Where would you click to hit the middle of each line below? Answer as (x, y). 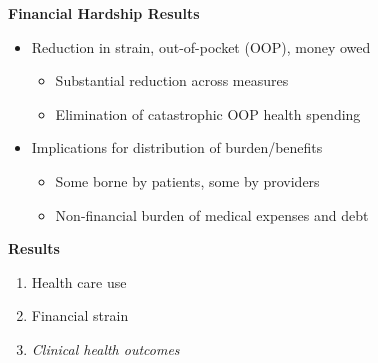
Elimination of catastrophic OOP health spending (208, 113)
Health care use (79, 281)
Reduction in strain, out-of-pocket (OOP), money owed (201, 46)
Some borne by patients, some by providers (187, 180)
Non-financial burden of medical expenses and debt (212, 214)
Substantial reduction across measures (172, 80)
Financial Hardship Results (104, 13)
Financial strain (80, 315)
